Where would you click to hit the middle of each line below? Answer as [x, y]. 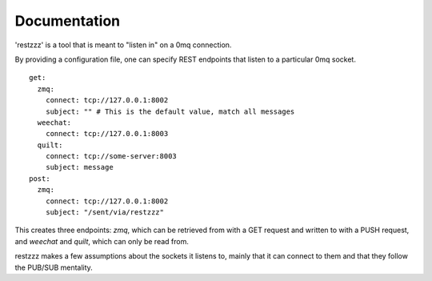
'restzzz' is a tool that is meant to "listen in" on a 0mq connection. [123, 45]
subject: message [79, 167]
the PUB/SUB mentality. [54, 267]
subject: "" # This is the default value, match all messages [170, 111]
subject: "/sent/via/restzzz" [104, 213]
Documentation [68, 21]
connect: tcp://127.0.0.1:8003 [107, 134]
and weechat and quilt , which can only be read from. [102, 241]
